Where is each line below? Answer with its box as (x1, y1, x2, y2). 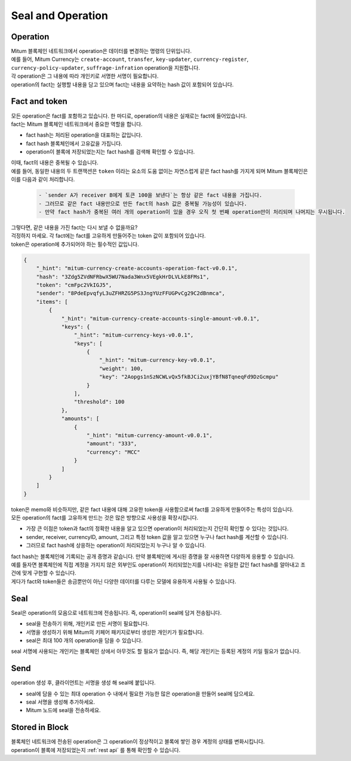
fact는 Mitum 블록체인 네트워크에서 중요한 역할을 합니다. (11, 120, 143, 128)
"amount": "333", (87, 440, 137, 447)
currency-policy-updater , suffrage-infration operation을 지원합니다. (11, 64, 200, 71)
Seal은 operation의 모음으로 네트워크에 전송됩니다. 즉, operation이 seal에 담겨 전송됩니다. (11, 609, 222, 616)
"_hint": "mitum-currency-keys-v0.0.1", (73, 332, 194, 338)
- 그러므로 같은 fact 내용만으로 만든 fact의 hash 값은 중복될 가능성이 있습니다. (38, 200, 248, 207)
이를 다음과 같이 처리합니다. (11, 176, 75, 183)
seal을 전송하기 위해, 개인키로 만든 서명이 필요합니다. (26, 620, 149, 627)
